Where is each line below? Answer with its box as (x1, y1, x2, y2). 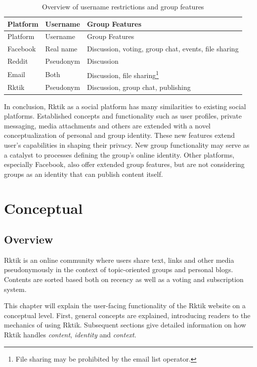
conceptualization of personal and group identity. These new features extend (4, 130, 235, 140)
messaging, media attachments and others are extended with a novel (4, 120, 211, 130)
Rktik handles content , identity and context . (4, 329, 136, 340)
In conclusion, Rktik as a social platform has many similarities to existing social (4, 101, 246, 111)
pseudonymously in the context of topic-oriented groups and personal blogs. (4, 264, 233, 275)
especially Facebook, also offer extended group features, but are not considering (4, 159, 245, 169)
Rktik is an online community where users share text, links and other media (4, 254, 234, 265)
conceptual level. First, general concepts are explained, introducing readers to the (4, 310, 251, 320)
